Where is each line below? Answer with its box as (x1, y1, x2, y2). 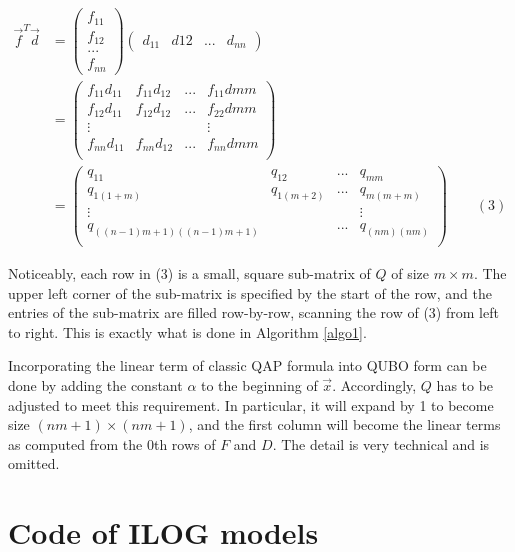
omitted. (8, 453, 60, 474)
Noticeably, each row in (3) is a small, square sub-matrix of (8, 263, 371, 283)
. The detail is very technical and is (272, 433, 490, 454)
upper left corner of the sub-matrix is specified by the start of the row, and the (8, 282, 492, 303)
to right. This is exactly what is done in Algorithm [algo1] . (8, 321, 367, 342)
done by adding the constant (8, 374, 183, 395)
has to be (436, 374, 494, 395)
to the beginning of (201, 374, 318, 395)
